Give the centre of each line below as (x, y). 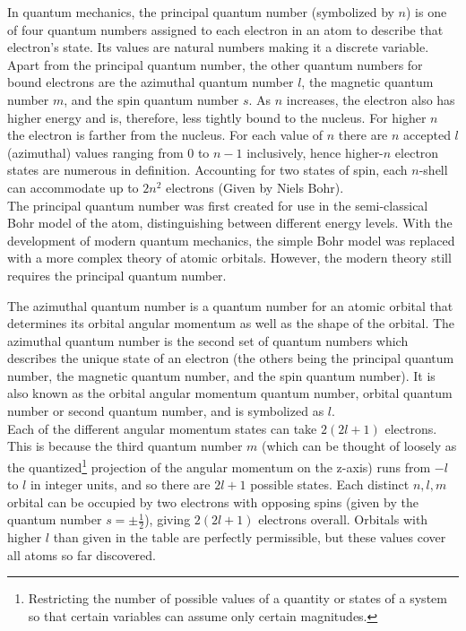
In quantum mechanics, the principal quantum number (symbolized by (201, 12)
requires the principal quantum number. (117, 275)
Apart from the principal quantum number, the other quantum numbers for (215, 64)
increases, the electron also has (371, 99)
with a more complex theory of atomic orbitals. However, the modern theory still (229, 258)
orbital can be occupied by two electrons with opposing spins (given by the (213, 501)
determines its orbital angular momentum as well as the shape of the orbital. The (231, 323)
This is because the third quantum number (125, 446)
